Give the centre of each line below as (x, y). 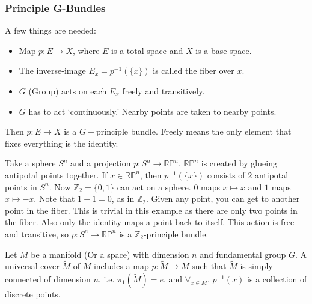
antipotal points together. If (56, 175)
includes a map (121, 266)
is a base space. (224, 50)
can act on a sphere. (154, 187)
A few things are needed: (50, 30)
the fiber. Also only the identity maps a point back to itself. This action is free (150, 222)
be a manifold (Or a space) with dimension (110, 254)
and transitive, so (37, 233)
